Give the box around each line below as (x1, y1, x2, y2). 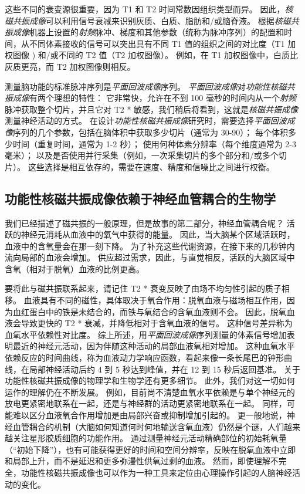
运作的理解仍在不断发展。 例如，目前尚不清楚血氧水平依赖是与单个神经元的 (5, 385, 295, 398)
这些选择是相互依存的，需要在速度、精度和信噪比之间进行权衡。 (28, 160, 274, 172)
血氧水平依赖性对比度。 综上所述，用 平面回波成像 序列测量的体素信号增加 (5, 328, 287, 340)
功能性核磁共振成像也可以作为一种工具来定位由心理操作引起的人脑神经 (21, 466, 292, 478)
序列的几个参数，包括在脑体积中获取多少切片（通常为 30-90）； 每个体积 (13, 126, 288, 138)
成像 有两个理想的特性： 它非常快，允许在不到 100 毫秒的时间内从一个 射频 (12, 92, 296, 104)
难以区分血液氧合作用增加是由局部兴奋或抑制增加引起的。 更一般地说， (12, 409, 287, 421)
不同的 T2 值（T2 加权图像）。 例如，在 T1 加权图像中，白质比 (58, 49, 299, 61)
